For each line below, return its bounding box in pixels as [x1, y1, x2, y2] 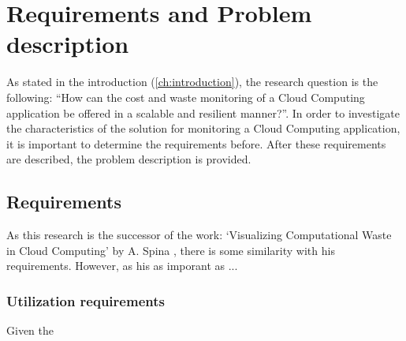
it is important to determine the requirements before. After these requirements [6, 135, 386, 152]
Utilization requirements [6, 290, 165, 310]
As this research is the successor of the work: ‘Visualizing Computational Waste [6, 227, 392, 243]
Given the [6, 322, 54, 339]
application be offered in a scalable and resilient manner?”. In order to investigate [6, 104, 400, 121]
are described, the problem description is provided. [6, 151, 251, 167]
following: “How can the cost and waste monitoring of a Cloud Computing [6, 88, 365, 105]
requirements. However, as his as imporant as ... [6, 257, 238, 274]
